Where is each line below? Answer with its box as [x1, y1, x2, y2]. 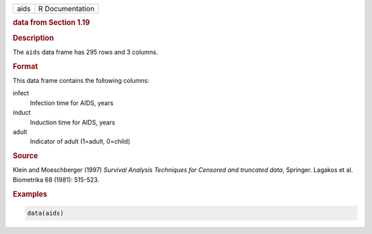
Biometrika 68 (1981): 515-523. [12, 175, 100, 184]
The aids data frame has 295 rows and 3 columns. [12, 48, 158, 56]
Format [12, 61, 38, 71]
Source [12, 151, 39, 161]
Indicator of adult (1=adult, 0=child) [30, 137, 131, 146]
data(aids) [27, 209, 64, 217]
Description [12, 33, 54, 43]
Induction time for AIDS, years [30, 118, 116, 126]
